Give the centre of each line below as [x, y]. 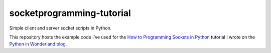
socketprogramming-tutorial [70, 13]
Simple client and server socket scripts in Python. [60, 28]
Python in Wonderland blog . [38, 44]
